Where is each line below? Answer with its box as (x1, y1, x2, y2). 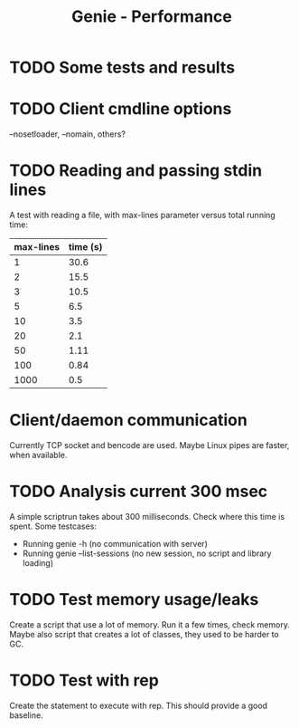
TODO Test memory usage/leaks (9, 589, 259, 610)
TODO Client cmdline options (9, 99, 232, 120)
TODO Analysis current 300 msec (9, 482, 268, 502)
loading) (22, 557, 54, 568)
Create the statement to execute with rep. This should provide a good (9, 700, 268, 711)
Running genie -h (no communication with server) (22, 538, 208, 549)
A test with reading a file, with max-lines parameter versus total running (9, 210, 276, 221)
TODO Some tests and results (9, 57, 236, 78)
